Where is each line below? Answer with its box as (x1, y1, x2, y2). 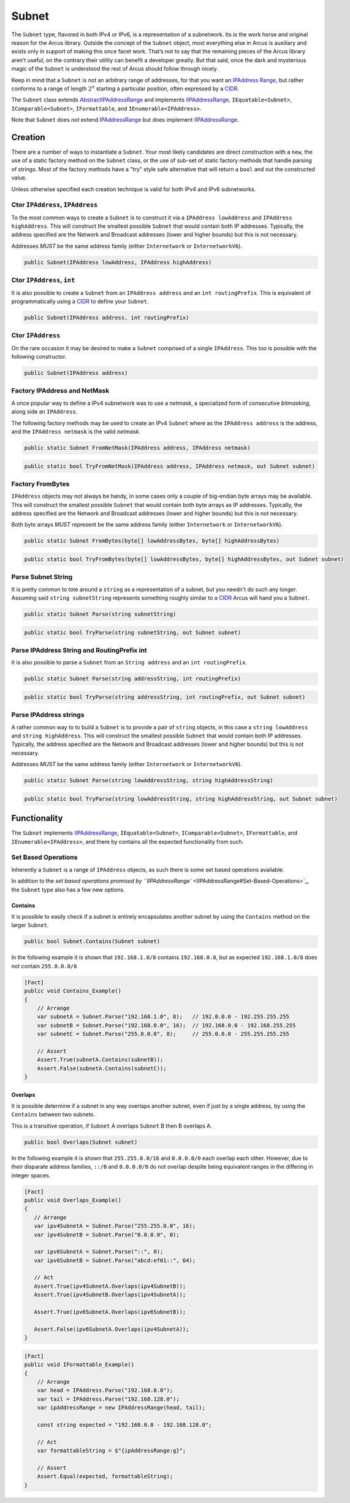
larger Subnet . (11, 922, 49, 929)
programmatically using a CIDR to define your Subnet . (11, 297, 149, 305)
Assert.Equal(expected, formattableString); (37, 1473, 173, 1480)
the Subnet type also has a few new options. (11, 885, 125, 893)
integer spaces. (11, 1171, 51, 1179)
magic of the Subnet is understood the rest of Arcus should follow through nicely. (11, 65, 218, 73)
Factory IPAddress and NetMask (11, 387, 110, 395)
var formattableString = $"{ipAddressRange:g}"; (37, 1447, 186, 1454)
